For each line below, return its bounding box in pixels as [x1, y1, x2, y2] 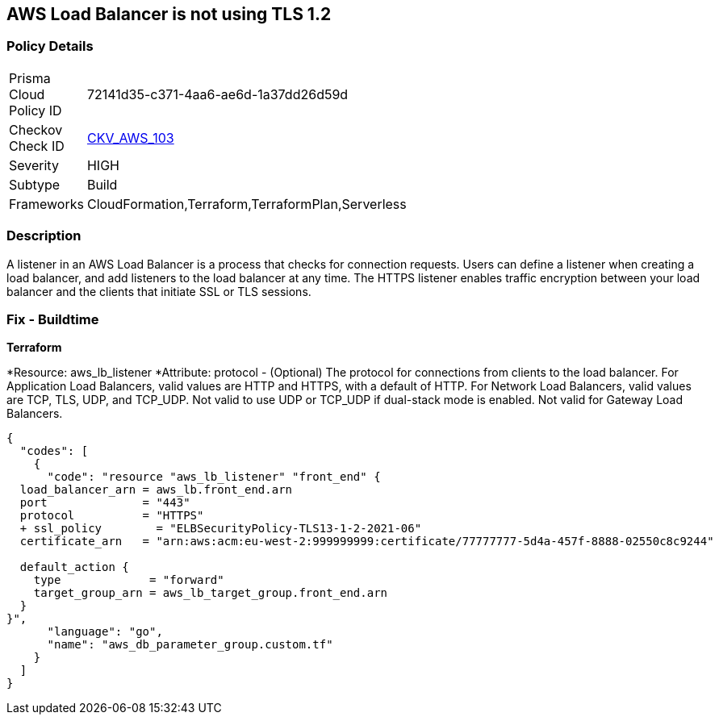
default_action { [19, 561, 129, 574]
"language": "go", [47, 625, 163, 639]
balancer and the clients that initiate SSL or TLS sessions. [6, 284, 311, 298]
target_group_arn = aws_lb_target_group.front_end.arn [33, 586, 388, 600]
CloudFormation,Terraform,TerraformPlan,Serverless [86, 195, 407, 212]
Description [6, 227, 82, 244]
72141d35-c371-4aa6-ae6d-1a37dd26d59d [86, 85, 349, 102]
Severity [9, 156, 59, 173]
